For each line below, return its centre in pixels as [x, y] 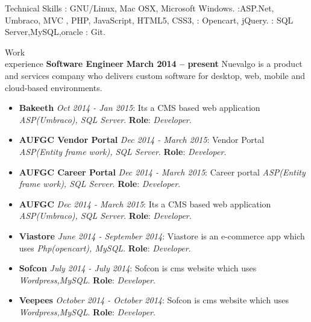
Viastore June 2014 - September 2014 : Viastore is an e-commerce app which [162, 235]
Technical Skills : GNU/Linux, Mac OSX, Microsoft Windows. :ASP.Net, [140, 8]
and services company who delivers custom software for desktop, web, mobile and [155, 75]
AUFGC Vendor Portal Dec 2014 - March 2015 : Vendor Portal [142, 140]
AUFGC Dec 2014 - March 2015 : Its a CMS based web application [145, 204]
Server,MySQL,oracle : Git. [55, 32]
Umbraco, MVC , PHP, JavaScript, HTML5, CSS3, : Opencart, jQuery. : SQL [149, 20]
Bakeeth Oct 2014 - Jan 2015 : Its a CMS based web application [140, 108]
